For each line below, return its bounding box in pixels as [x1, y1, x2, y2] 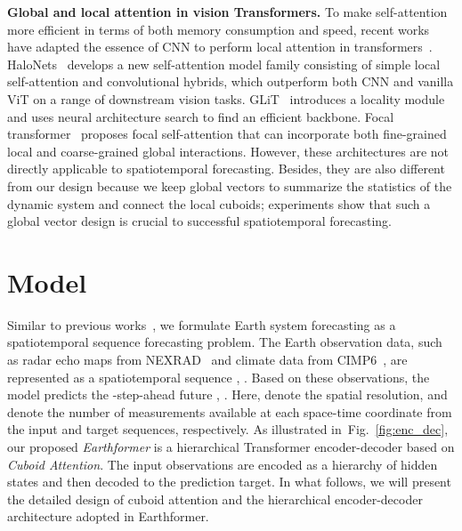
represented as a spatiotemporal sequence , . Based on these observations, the [7, 367, 430, 386]
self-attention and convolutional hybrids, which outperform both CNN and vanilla [7, 72, 454, 91]
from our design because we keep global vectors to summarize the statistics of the [7, 176, 452, 195]
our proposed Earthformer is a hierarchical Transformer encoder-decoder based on [7, 438, 455, 455]
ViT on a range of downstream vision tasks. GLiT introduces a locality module [7, 89, 445, 108]
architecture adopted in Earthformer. [7, 507, 209, 526]
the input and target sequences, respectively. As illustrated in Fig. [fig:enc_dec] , [7, 420, 449, 438]
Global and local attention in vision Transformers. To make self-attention [7, 3, 448, 20]
